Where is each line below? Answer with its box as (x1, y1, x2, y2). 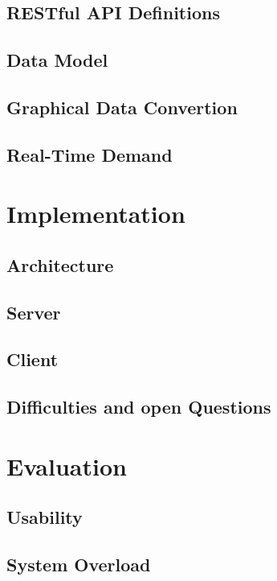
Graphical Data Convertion (6, 94, 238, 119)
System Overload (6, 552, 151, 577)
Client (6, 347, 59, 372)
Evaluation (6, 449, 127, 482)
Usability (6, 505, 83, 529)
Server (6, 299, 61, 324)
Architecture (6, 252, 114, 277)
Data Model (6, 47, 108, 72)
